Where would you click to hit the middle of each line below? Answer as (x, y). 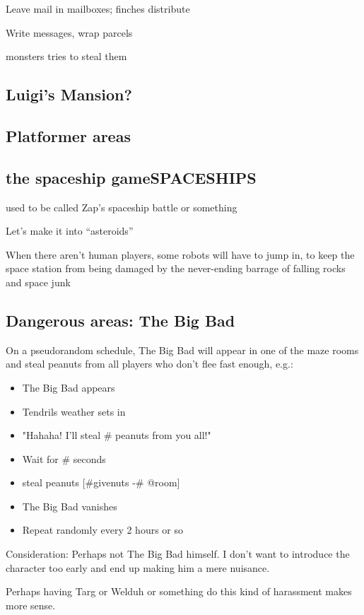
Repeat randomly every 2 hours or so (103, 530)
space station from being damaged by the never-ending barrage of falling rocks (176, 268)
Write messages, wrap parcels (69, 32)
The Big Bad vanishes (70, 506)
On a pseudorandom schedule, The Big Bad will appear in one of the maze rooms (182, 350)
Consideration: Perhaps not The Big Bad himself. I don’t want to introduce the (178, 554)
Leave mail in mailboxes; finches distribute (98, 8)
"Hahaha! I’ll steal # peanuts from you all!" (117, 435)
